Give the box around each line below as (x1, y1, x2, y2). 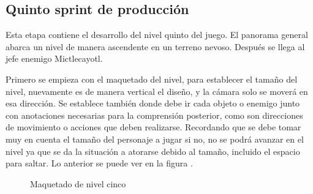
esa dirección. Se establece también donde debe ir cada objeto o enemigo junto (6, 97, 300, 110)
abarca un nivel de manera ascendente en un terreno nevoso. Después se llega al (6, 40, 305, 53)
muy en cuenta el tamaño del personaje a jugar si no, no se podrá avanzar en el (6, 132, 304, 145)
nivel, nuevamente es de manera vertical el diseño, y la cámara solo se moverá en (6, 84, 308, 97)
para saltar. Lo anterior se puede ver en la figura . (6, 157, 193, 170)
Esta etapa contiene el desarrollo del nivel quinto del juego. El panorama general (6, 28, 308, 41)
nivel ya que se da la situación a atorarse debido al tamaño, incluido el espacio (6, 144, 300, 157)
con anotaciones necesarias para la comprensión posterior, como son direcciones (6, 108, 303, 121)
